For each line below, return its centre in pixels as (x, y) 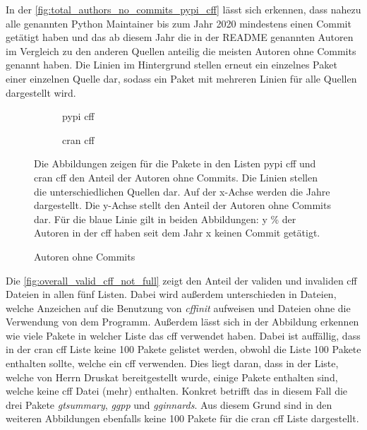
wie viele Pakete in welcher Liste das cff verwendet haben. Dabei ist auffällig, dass (183, 335)
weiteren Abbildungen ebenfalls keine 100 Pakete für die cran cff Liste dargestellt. (182, 418)
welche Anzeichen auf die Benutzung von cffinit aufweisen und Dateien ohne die (178, 307)
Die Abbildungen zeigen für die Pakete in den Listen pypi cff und (175, 163)
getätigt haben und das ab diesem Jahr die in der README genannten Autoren (180, 37)
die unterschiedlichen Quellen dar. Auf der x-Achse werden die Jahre (182, 191)
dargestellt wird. (41, 92)
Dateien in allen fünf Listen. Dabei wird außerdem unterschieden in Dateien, (171, 294)
